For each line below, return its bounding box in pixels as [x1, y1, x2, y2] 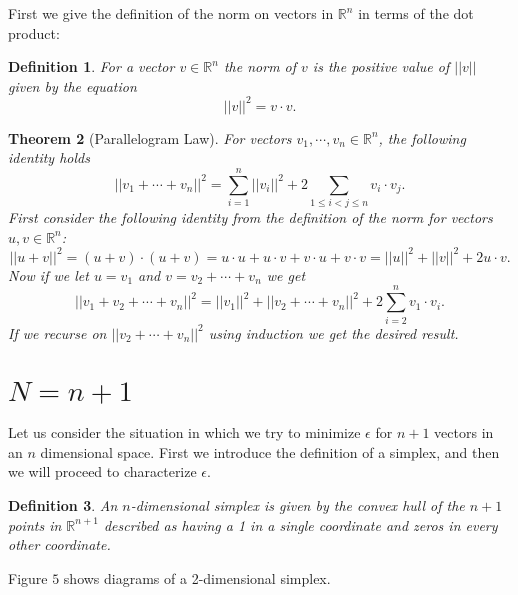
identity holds [8, 147, 90, 168]
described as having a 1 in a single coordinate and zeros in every [103, 514, 498, 535]
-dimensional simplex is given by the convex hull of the [130, 494, 465, 515]
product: [8, 22, 60, 43]
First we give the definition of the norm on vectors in [8, 3, 334, 23]
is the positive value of [312, 56, 450, 77]
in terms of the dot [358, 3, 474, 23]
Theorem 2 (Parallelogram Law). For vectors [8, 127, 292, 148]
